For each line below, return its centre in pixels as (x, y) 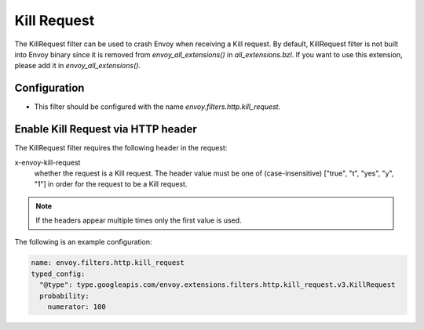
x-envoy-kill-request (48, 162)
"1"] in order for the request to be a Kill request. (111, 184)
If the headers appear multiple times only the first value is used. (139, 220)
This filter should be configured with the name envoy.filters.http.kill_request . (157, 107)
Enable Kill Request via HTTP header (106, 129)
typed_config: (58, 274)
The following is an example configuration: (83, 242)
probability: (64, 296)
